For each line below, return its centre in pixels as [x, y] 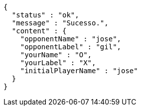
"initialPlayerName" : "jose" [79, 71]
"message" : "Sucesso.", [60, 23]
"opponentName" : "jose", [71, 39]
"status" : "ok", [45, 15]
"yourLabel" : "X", [58, 63]
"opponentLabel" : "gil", [71, 47]
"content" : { [39, 31]
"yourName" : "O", [56, 55]
